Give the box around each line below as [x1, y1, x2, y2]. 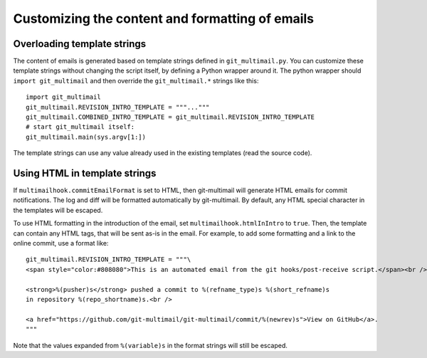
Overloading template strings [13, 38, 147, 50]
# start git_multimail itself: [26, 123, 135, 131]
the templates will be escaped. [13, 206, 103, 214]
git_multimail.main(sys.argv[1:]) [26, 132, 146, 141]
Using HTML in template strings [13, 167, 157, 179]
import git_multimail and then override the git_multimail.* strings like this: [13, 76, 259, 85]
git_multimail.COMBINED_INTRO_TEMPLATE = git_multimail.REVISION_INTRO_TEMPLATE [26, 113, 315, 121]
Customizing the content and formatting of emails [13, 11, 315, 26]
